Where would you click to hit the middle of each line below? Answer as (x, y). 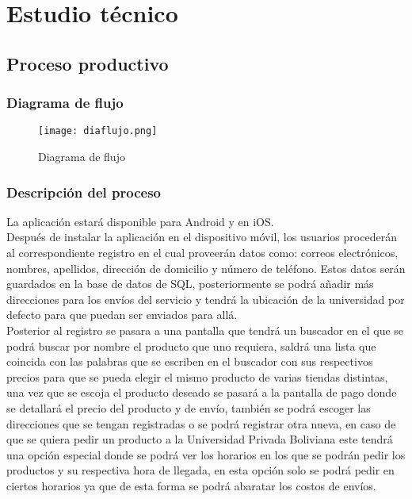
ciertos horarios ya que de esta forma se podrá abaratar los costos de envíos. (191, 485)
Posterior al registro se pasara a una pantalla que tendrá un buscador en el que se (205, 330)
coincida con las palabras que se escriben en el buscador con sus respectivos (190, 361)
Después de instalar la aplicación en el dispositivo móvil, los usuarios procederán (202, 237)
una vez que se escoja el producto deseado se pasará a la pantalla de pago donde (202, 392)
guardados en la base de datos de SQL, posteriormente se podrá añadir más (190, 284)
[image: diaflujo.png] (98, 131)
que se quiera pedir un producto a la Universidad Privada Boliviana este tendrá (200, 439)
